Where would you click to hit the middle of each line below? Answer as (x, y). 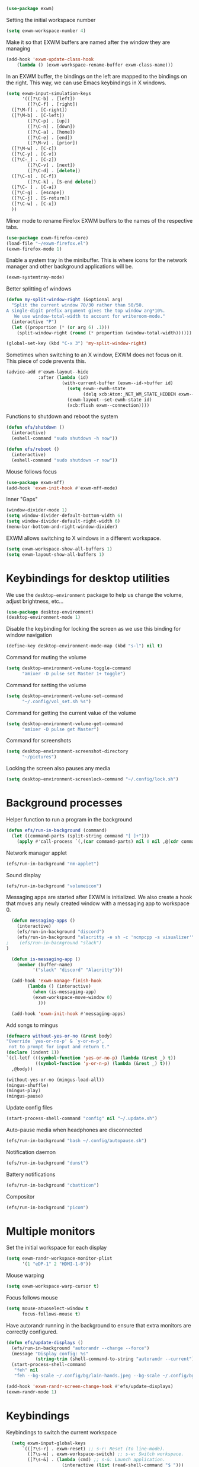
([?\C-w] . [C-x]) (34, 204)
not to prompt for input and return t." (59, 1047)
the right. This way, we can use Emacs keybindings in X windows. (86, 83)
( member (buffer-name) (45, 965)
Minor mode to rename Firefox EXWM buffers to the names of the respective (99, 220)
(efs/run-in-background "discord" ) (61, 932)
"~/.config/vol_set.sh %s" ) (57, 701)
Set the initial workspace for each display (57, 1248)
